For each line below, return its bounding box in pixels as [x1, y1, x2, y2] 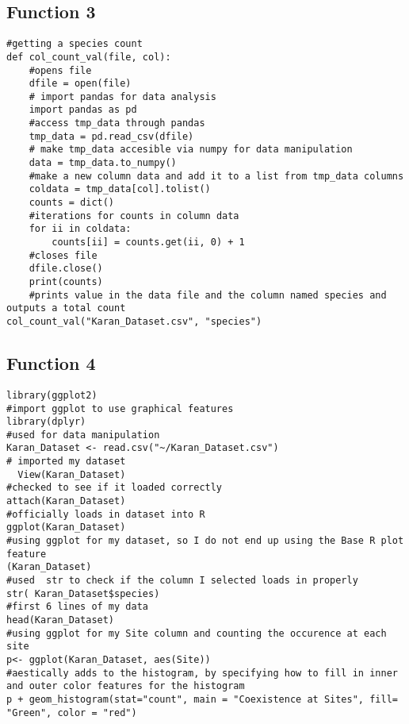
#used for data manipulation [6, 429, 160, 441]
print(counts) [29, 276, 103, 288]
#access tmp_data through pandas [29, 117, 205, 129]
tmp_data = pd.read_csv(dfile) [29, 130, 194, 142]
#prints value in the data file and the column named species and [29, 289, 387, 301]
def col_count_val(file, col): [6, 51, 171, 63]
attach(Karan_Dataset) [6, 495, 126, 507]
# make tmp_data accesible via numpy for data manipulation [29, 144, 353, 156]
